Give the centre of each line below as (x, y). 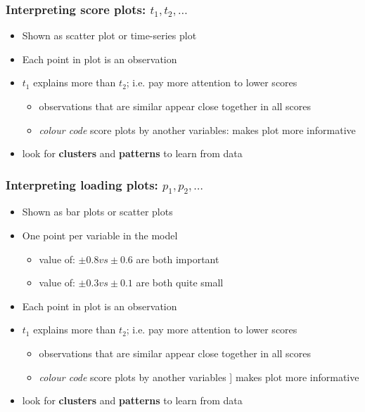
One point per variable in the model (100, 235)
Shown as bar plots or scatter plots (97, 212)
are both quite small (180, 283)
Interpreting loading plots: (82, 184)
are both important (178, 259)
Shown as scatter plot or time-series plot (109, 35)
